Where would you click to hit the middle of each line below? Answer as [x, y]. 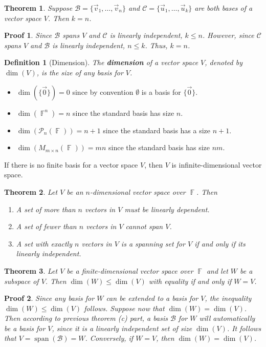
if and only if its [220, 243]
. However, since [228, 35]
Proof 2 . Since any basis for [49, 298]
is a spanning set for [153, 243]
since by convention [103, 91]
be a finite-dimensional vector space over [130, 270]
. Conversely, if [109, 338]
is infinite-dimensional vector [217, 164]
